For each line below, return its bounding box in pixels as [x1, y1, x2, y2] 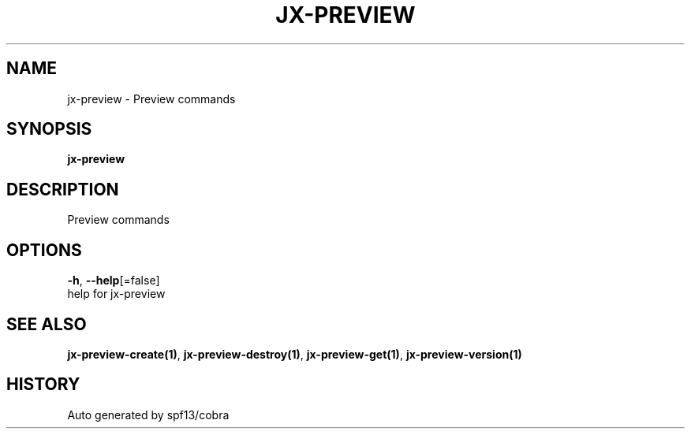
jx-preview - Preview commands [67, 91, 236, 106]
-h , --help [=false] [67, 273, 160, 288]
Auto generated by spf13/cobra [67, 407, 230, 422]
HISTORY [6, 374, 80, 395]
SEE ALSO [6, 314, 87, 334]
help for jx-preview [67, 287, 166, 301]
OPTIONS [6, 240, 82, 260]
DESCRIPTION [6, 179, 119, 199]
